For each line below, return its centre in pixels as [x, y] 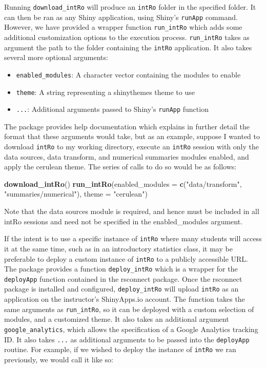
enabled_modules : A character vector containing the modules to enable [128, 74]
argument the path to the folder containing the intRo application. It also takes [128, 47]
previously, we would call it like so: [59, 359]
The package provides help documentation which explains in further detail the [127, 126]
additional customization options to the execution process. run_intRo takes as [127, 37]
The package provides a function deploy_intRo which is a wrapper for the [121, 269]
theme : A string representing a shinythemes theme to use [105, 92]
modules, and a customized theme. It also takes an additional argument [117, 319]
